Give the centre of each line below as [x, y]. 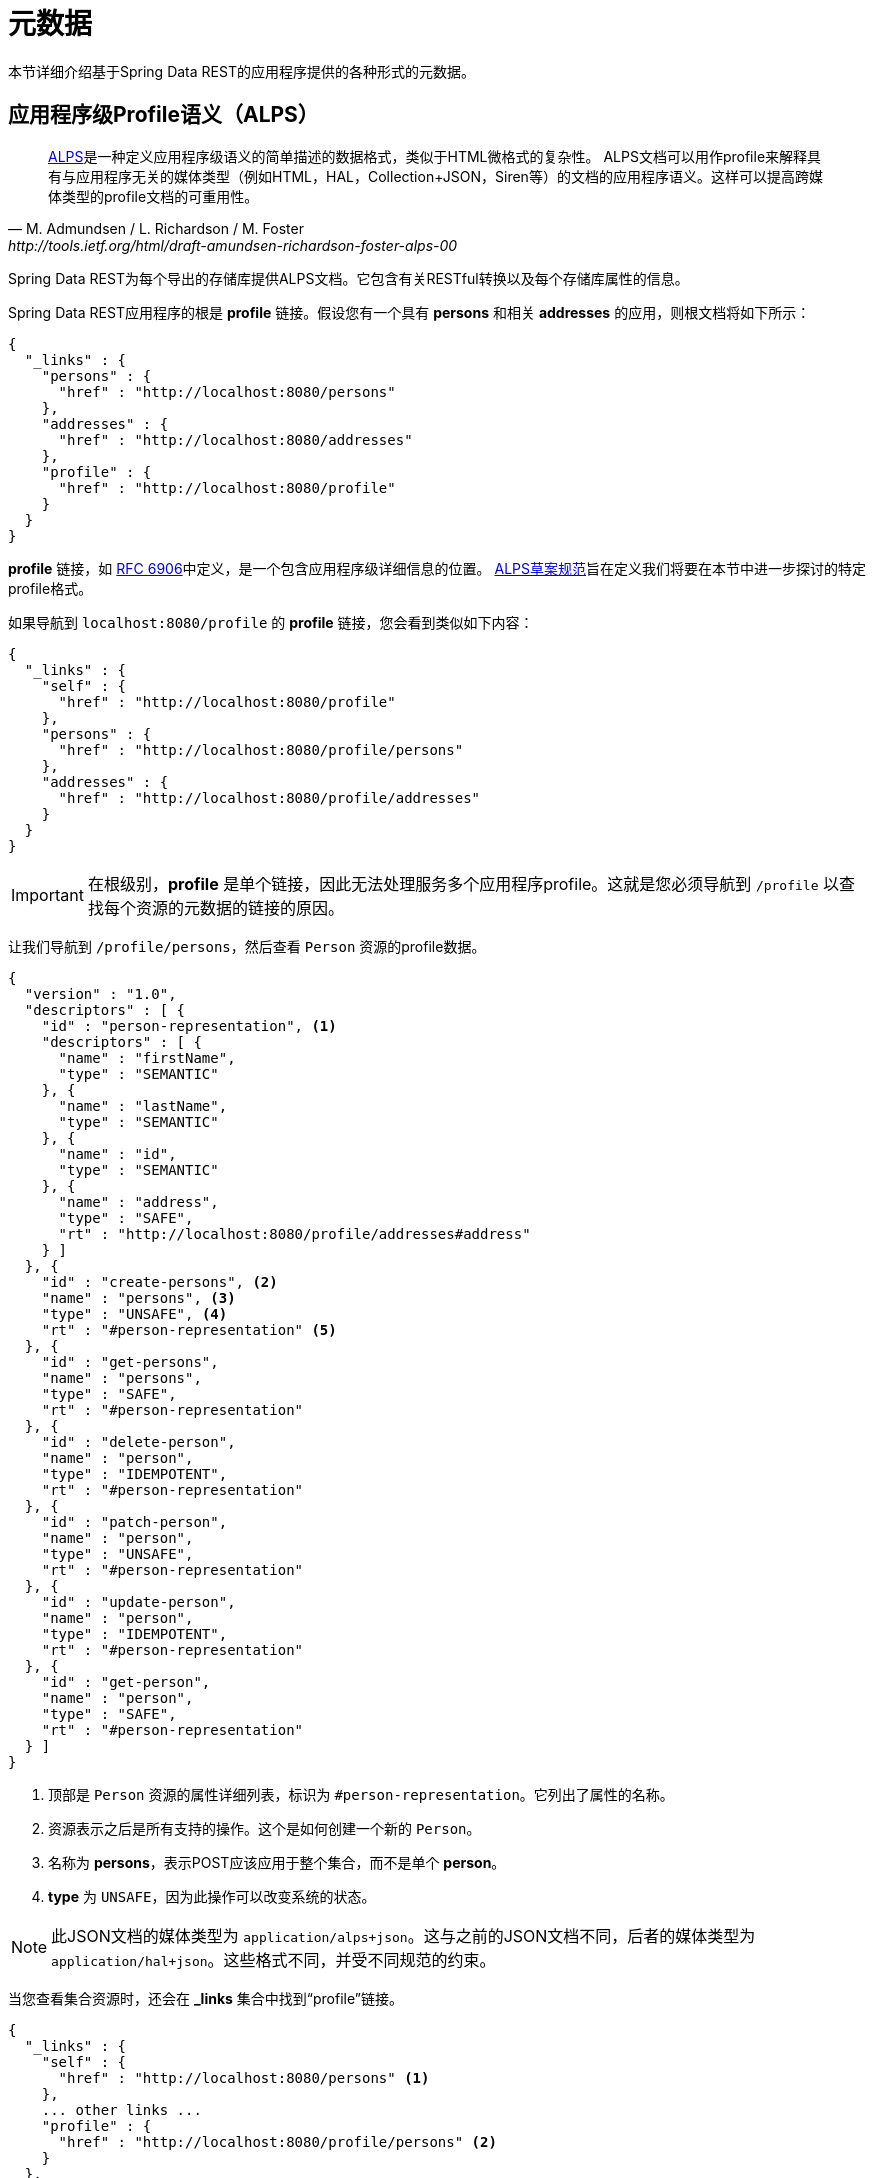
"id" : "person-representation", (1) [189, 1025]
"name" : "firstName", [147, 1057]
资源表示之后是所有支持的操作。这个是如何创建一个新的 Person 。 [264, 1828]
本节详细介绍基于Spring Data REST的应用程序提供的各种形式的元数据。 [241, 71]
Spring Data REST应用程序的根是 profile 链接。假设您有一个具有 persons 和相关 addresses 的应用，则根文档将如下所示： [409, 312]
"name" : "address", [138, 1201]
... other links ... [121, 2109]
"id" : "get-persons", [130, 1361]
